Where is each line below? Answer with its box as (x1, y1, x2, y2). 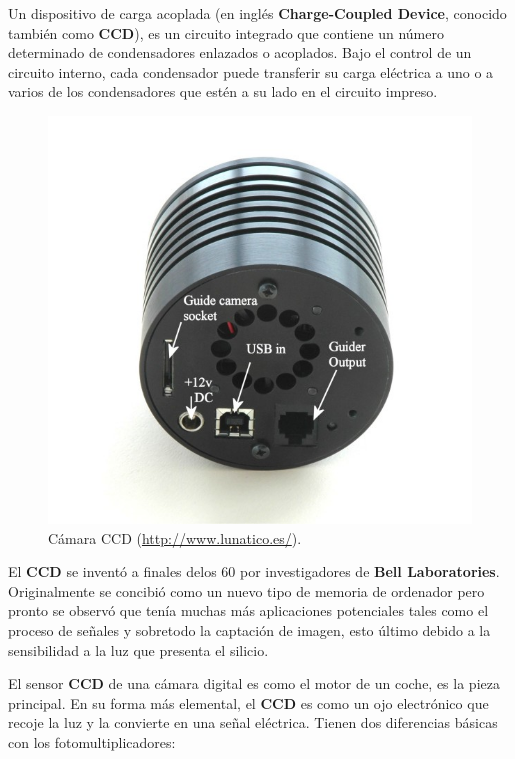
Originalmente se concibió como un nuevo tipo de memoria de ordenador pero (8, 580, 485, 601)
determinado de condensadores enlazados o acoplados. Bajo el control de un (8, 42, 472, 63)
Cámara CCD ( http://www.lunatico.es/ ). (48, 527, 302, 548)
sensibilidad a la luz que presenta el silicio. (8, 639, 269, 660)
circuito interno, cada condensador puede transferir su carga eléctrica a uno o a (8, 61, 494, 82)
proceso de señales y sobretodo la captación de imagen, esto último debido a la (8, 619, 491, 640)
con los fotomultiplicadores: (8, 731, 176, 752)
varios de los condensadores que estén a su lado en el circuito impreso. (8, 81, 438, 102)
